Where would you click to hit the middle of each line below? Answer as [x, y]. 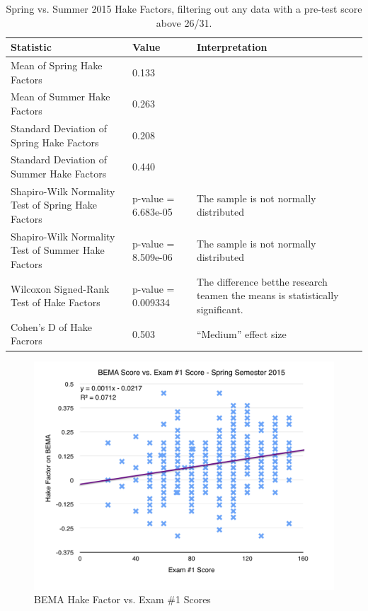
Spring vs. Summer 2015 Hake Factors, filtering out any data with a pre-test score [184, 8]
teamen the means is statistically [268, 295]
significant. [220, 309]
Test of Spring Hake [54, 205]
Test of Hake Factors [56, 302]
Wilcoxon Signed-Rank [60, 288]
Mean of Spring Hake [57, 65]
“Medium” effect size [241, 333]
